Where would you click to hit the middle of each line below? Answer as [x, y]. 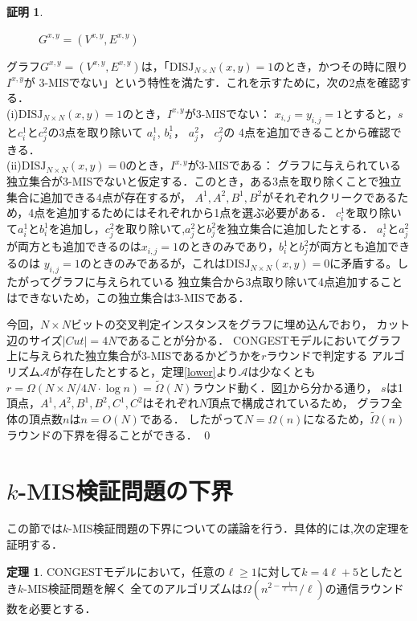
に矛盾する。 [364, 263]
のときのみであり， [229, 246]
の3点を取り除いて [96, 131]
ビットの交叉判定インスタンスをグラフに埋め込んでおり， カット [241, 324]
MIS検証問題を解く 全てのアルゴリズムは [135, 588]
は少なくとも [282, 371]
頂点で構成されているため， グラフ [299, 403]
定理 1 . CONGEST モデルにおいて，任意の [116, 571]
